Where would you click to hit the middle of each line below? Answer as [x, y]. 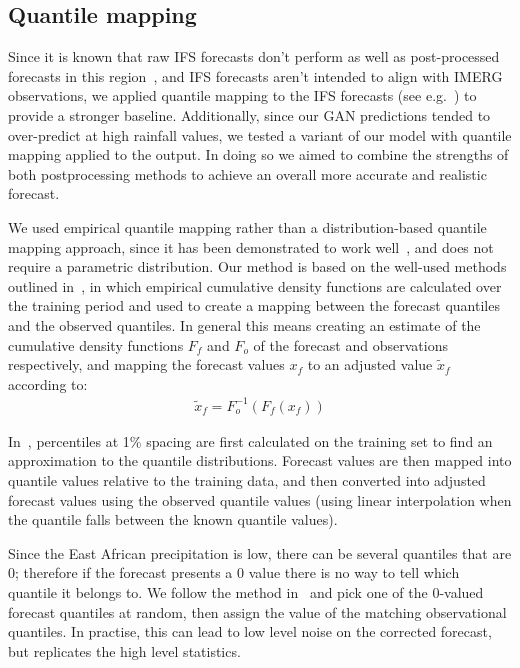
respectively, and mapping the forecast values [146, 364]
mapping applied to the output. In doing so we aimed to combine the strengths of [258, 154]
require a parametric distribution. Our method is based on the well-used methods [257, 266]
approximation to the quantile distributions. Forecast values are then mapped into [260, 460]
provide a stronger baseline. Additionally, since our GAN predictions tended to [249, 114]
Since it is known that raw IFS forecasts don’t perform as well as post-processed [254, 56]
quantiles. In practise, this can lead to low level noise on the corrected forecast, [250, 631]
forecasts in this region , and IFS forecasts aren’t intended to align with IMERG [255, 75]
